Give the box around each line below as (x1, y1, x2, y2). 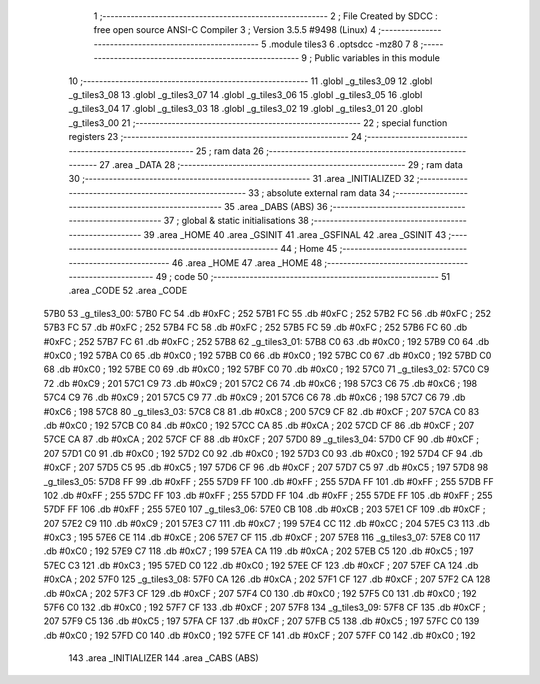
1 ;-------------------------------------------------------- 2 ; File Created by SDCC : (93, 10, 439, 22)
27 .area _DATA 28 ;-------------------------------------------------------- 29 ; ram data (99, 158, 464, 170)
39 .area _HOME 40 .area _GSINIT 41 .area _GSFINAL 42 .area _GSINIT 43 (143, 228, 447, 240)
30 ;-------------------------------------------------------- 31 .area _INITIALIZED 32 (68, 173, 415, 185)
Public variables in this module (314, 52, 440, 64)
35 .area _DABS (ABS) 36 (223, 201, 329, 213)
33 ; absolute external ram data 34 (248, 186, 391, 199)
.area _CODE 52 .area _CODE (68, 285, 188, 297)
